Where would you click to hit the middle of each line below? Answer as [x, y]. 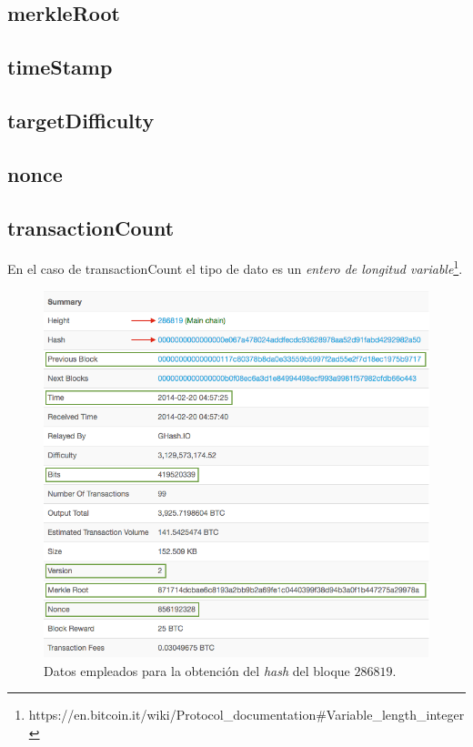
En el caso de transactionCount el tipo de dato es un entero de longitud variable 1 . [235, 267]
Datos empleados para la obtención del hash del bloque [197, 670]
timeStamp [60, 67]
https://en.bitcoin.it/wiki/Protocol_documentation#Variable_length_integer [247, 715]
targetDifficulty [81, 120]
